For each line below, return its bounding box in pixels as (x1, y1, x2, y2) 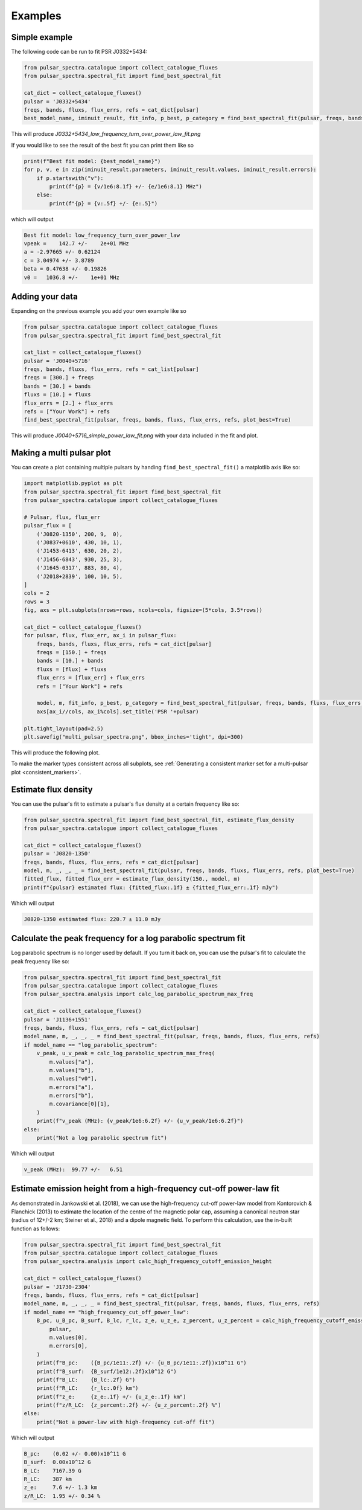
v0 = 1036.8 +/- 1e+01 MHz (24, 274, 120, 281)
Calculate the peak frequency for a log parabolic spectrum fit (11, 933, 246, 943)
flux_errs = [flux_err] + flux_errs (36, 674, 145, 681)
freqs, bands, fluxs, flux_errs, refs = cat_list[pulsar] (24, 366, 199, 373)
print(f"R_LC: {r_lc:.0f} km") (36, 1385, 139, 1392)
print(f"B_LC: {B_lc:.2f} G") (36, 1376, 136, 1383)
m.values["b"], (49, 1067, 95, 1073)
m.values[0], (49, 1334, 88, 1341)
